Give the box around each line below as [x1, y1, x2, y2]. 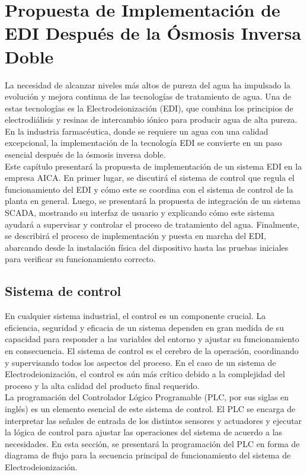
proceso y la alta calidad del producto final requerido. [5, 379, 200, 391]
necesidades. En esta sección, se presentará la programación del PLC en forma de [5, 437, 300, 450]
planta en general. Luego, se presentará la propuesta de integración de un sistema [5, 195, 300, 207]
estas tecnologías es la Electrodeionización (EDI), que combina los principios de [5, 101, 293, 114]
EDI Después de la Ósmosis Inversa [5, 21, 302, 45]
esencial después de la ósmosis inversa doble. [5, 148, 166, 161]
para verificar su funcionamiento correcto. [5, 253, 156, 265]
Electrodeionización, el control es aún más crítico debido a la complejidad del [5, 368, 285, 380]
